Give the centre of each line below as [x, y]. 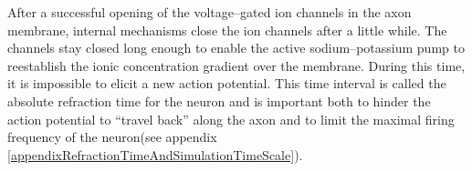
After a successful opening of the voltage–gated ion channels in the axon [210, 12]
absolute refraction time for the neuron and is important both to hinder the [219, 101]
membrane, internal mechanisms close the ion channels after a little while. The [227, 30]
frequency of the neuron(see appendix [112, 137]
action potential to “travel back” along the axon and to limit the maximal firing [231, 119]
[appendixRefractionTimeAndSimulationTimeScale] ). [155, 154]
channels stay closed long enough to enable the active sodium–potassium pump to [236, 48]
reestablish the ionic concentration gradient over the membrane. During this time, [236, 65]
